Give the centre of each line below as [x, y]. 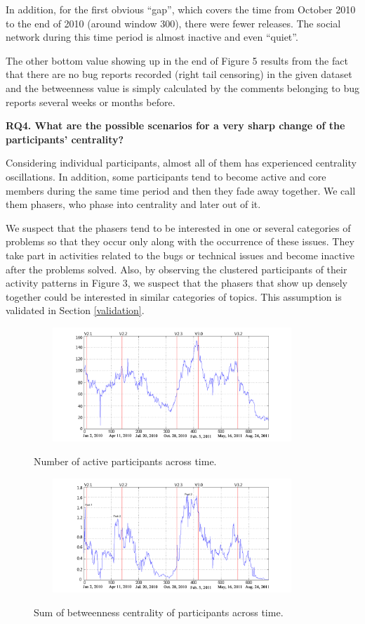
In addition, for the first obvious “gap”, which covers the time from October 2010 [181, 9]
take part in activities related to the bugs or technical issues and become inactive [180, 255]
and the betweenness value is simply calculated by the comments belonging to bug [182, 87]
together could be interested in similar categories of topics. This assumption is [174, 296]
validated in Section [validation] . [75, 310]
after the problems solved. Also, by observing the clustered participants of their [177, 269]
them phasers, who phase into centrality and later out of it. [133, 204]
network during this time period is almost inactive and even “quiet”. [152, 37]
